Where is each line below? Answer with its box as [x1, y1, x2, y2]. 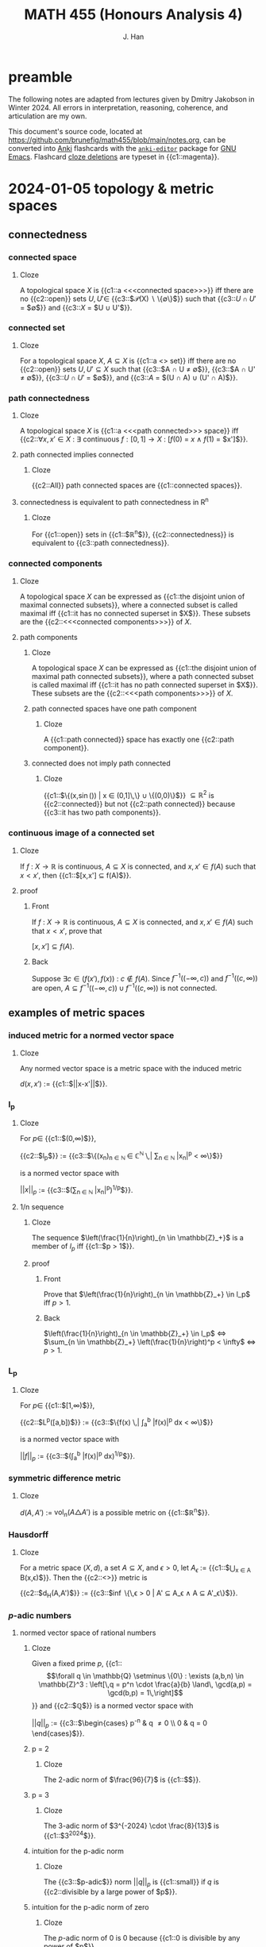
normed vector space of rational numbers [19, 1628, 156, 1637]
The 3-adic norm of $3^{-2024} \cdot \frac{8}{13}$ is [43, 1821, 220, 1830]
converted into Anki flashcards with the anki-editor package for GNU [8, 143, 237, 152]
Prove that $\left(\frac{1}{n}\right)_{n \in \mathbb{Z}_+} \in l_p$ [43, 1289, 251, 1299]
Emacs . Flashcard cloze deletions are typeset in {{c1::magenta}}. [8, 152, 220, 161]
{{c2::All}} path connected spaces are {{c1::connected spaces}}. [31, 480, 243, 490]
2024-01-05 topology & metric [8, 179, 214, 198]
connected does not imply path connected [31, 758, 171, 768]
